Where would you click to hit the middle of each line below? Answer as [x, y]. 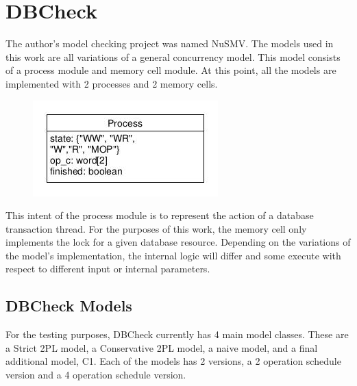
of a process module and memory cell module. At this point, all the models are [171, 70]
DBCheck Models [69, 306]
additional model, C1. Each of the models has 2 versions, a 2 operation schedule [173, 361]
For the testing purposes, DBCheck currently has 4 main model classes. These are [177, 334]
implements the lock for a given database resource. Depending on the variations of [178, 242]
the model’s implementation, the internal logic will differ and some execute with [173, 255]
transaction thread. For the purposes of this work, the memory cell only [156, 228]
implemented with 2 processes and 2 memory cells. [112, 83]
